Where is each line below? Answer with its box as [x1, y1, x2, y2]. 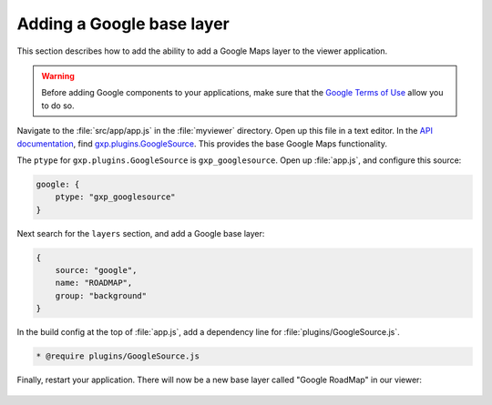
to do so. [41, 100, 75, 111]
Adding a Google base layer [16, 14, 230, 34]
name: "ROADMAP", [55, 278, 133, 289]
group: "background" [55, 290, 148, 300]
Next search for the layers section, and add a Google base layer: [16, 228, 265, 238]
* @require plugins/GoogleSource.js [36, 351, 200, 361]
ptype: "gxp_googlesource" [55, 192, 177, 202]
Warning [41, 70, 75, 81]
